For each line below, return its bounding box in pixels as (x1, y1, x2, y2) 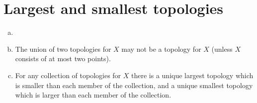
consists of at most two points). (15, 53, 111, 64)
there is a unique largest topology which (131, 70, 254, 80)
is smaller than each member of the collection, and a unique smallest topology (15, 80, 253, 90)
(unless (211, 43, 233, 54)
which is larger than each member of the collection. (15, 90, 171, 100)
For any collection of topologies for (15, 70, 121, 80)
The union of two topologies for (15, 43, 111, 54)
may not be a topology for (121, 43, 201, 54)
